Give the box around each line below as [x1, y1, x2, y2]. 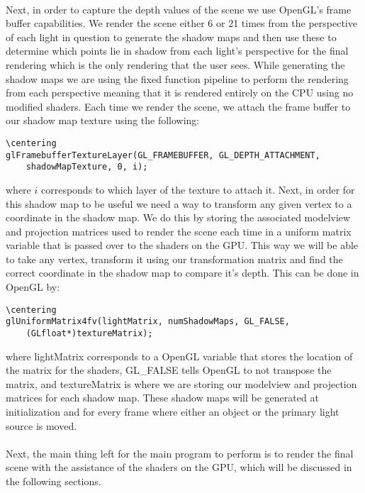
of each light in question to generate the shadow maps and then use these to [6, 29, 337, 44]
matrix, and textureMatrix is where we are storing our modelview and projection [6, 376, 357, 391]
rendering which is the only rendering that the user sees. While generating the [6, 57, 345, 72]
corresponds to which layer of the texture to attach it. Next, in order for [40, 182, 355, 196]
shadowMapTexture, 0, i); [26, 162, 148, 172]
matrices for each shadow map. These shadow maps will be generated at [6, 390, 319, 405]
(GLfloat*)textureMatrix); [26, 328, 153, 338]
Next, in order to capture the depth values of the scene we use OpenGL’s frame [6, 1, 352, 16]
